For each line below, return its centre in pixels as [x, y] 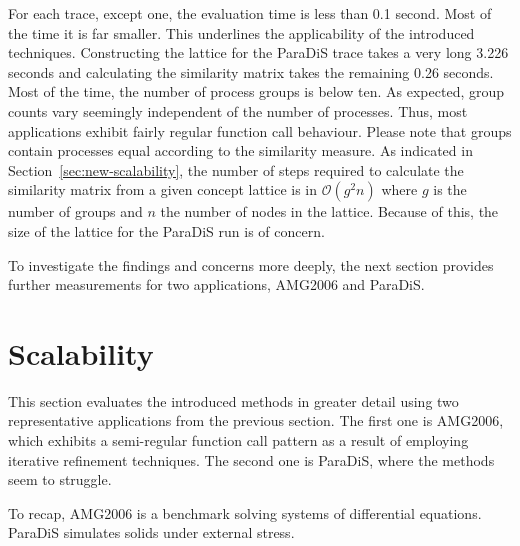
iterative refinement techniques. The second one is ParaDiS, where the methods [251, 459]
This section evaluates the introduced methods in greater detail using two [233, 400]
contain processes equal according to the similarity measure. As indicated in [240, 150]
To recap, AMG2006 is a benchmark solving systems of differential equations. [245, 512]
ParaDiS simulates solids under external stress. [151, 532]
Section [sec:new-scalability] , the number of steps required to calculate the [236, 169]
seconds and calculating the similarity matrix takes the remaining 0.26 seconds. [251, 71]
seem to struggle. [60, 479]
